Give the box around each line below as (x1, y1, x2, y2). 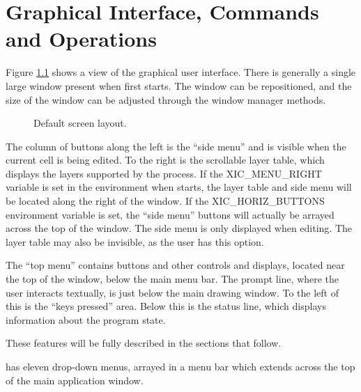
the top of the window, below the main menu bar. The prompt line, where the (6, 272, 339, 286)
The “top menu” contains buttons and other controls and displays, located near (6, 258, 345, 272)
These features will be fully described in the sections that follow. (6, 336, 282, 350)
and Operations (6, 24, 157, 53)
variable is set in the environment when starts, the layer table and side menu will (6, 180, 352, 194)
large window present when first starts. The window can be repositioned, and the (6, 78, 352, 93)
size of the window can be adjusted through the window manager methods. (6, 92, 326, 107)
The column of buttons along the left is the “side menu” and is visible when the (6, 139, 346, 153)
